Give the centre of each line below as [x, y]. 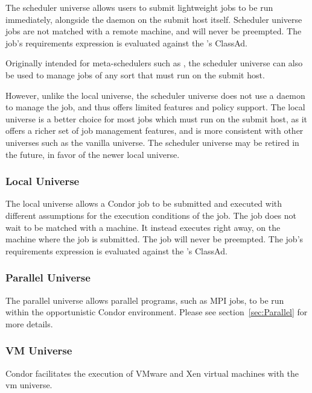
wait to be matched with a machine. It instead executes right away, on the [143, 227]
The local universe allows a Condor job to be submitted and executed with [144, 203]
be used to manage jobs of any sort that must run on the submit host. [135, 74]
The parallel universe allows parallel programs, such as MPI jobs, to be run [145, 300]
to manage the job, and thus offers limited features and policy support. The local [155, 107]
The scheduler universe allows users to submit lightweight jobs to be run [139, 7]
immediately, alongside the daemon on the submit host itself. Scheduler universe [154, 19]
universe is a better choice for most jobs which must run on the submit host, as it [157, 118]
